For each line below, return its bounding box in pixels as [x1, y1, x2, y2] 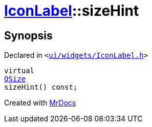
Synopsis [4, 29, 53, 42]
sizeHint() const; [4, 83, 78, 92]
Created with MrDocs [4, 98, 76, 108]
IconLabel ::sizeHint [4, 2, 139, 19]
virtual [4, 67, 35, 75]
